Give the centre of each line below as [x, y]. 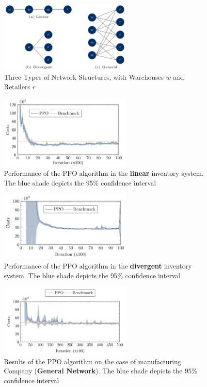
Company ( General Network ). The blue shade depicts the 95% [101, 371]
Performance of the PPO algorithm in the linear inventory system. [104, 173]
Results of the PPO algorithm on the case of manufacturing [93, 361]
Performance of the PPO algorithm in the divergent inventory [98, 266]
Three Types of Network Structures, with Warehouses [84, 77]
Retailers [17, 87]
